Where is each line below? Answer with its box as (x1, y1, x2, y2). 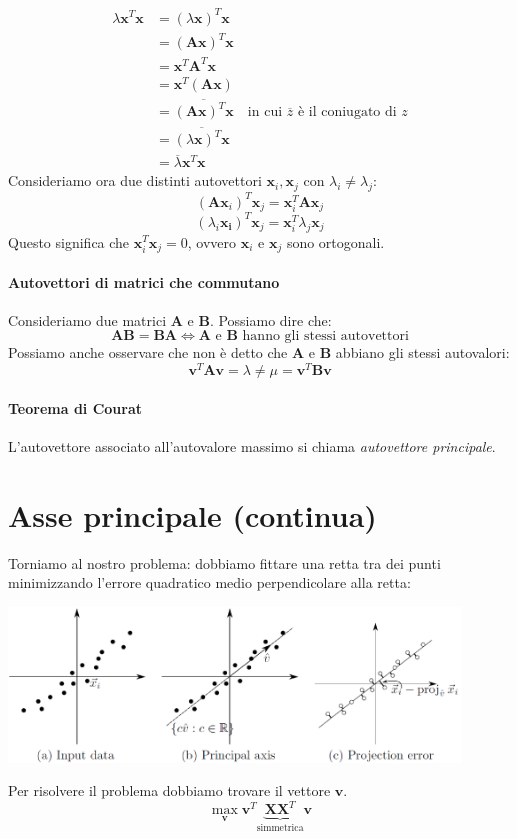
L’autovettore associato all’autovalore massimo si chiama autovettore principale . (8, 435, 496, 456)
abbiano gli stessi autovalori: (335, 342, 510, 363)
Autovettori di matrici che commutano (8, 271, 280, 292)
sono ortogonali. (286, 231, 385, 252)
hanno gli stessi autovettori (242, 329, 409, 344)
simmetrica (256, 823, 304, 834)
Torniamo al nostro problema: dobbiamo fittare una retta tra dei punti (8, 552, 441, 573)
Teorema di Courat (8, 397, 143, 418)
